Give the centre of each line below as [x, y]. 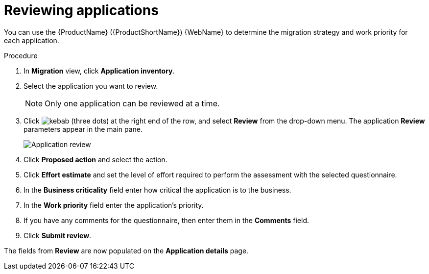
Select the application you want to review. [91, 86]
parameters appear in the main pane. [83, 129]
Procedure [21, 55]
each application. [32, 40]
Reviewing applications [81, 10]
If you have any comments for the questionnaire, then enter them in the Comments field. [166, 220]
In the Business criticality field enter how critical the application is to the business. [157, 190]
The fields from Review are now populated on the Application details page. [126, 250]
